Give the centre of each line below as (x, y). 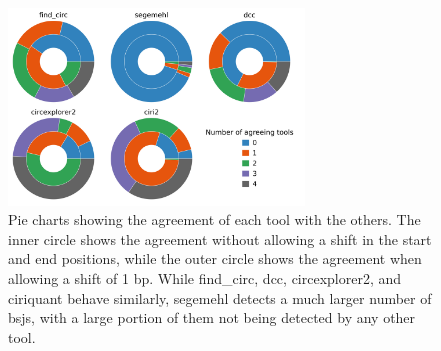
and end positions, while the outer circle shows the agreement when (215, 258)
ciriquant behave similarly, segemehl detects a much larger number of (220, 297)
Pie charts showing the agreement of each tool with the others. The (214, 219)
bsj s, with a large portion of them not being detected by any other (212, 317)
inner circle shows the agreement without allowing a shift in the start (220, 238)
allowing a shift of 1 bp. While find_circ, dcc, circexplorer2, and (205, 278)
